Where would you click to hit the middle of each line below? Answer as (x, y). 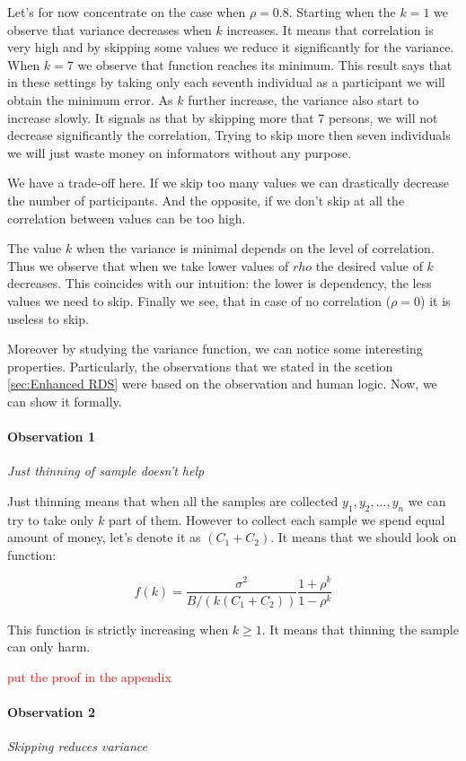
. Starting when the (342, 12)
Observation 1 (51, 437)
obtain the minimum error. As (90, 99)
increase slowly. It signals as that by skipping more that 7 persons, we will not (223, 117)
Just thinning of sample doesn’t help (106, 471)
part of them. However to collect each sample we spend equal (277, 519)
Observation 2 (51, 711)
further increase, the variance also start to (303, 99)
